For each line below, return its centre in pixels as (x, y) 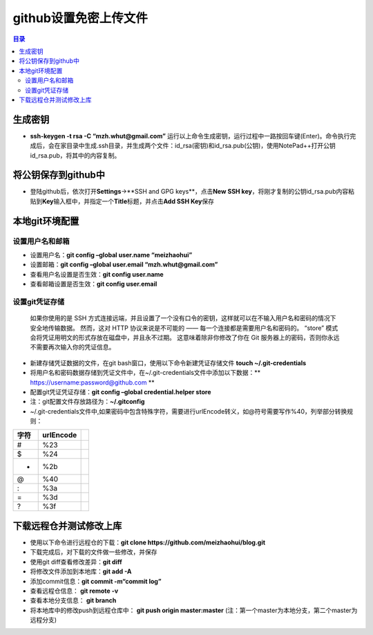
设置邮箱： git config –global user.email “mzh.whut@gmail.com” (124, 265)
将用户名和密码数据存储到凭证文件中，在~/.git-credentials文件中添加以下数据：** (145, 373)
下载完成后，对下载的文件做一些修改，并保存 (94, 552)
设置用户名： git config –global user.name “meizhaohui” (111, 255)
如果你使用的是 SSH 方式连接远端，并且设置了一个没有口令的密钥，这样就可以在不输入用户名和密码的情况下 (183, 318)
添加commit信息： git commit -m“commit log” (96, 581)
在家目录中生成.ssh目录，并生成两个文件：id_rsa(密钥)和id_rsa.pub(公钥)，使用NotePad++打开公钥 (195, 146)
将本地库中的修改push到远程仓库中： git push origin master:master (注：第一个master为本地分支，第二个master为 (194, 610)
